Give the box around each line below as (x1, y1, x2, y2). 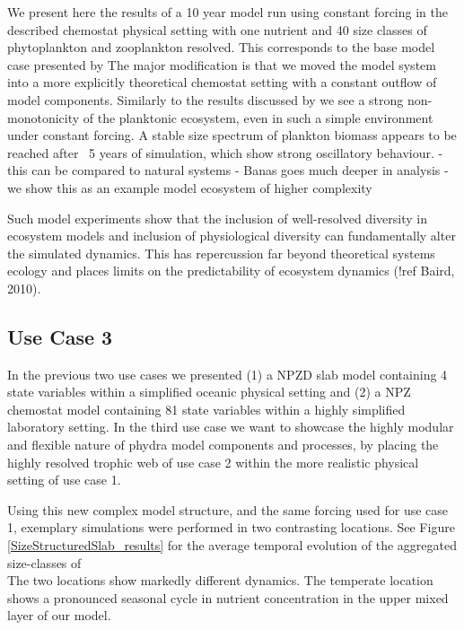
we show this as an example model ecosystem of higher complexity (7, 178, 372, 197)
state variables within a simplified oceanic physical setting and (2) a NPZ (7, 382, 411, 401)
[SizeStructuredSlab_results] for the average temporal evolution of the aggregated (7, 536, 457, 555)
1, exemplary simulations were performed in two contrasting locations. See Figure (7, 518, 455, 537)
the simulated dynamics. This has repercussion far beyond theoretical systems (7, 243, 435, 262)
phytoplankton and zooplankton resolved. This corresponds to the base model (7, 38, 435, 57)
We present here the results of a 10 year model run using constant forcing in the (7, 3, 448, 21)
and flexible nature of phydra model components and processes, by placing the (7, 435, 439, 454)
